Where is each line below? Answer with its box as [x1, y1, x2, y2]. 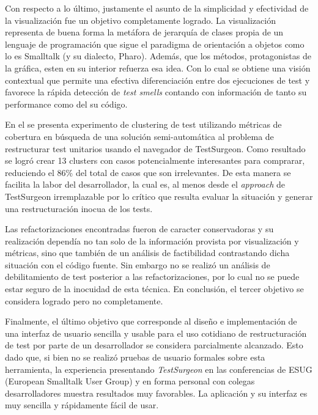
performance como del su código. [5, 97, 128, 110]
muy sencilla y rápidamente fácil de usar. [5, 398, 159, 411]
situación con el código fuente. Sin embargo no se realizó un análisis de [5, 258, 270, 271]
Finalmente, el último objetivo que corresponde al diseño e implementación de [5, 315, 297, 328]
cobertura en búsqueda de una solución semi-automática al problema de [5, 130, 274, 142]
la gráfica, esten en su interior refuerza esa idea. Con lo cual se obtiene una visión [5, 61, 311, 74]
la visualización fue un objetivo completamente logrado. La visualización [5, 13, 276, 26]
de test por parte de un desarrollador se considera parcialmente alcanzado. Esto [5, 339, 303, 351]
